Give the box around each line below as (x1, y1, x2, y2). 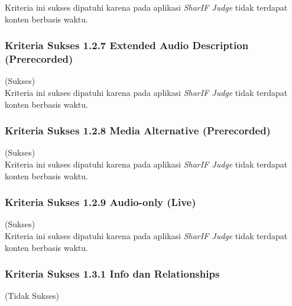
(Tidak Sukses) (5, 289, 59, 302)
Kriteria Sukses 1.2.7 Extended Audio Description (5, 38, 249, 53)
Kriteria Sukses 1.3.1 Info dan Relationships (5, 266, 220, 281)
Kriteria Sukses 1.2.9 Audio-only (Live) (5, 195, 196, 210)
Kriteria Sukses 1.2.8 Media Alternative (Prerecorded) (5, 123, 271, 138)
